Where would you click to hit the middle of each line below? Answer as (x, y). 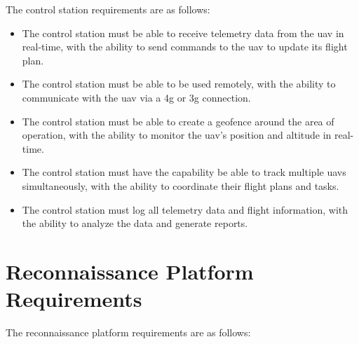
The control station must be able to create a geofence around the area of (178, 121)
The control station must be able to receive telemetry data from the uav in (183, 33)
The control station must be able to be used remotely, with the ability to (179, 84)
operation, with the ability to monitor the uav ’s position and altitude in (177, 135)
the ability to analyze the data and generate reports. (135, 223)
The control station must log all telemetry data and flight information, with (185, 209)
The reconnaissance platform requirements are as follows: (128, 332)
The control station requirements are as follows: (108, 9)
